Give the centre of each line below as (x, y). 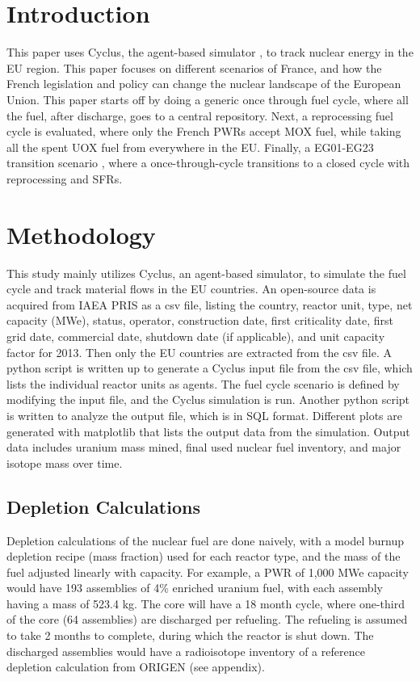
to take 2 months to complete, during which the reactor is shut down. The (190, 635)
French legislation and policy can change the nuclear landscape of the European (204, 84)
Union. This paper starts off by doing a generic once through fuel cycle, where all (208, 99)
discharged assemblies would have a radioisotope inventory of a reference (186, 651)
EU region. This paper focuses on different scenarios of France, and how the (194, 67)
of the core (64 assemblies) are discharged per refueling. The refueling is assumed (207, 619)
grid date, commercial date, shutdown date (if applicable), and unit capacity (196, 336)
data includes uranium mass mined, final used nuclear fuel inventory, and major (204, 447)
